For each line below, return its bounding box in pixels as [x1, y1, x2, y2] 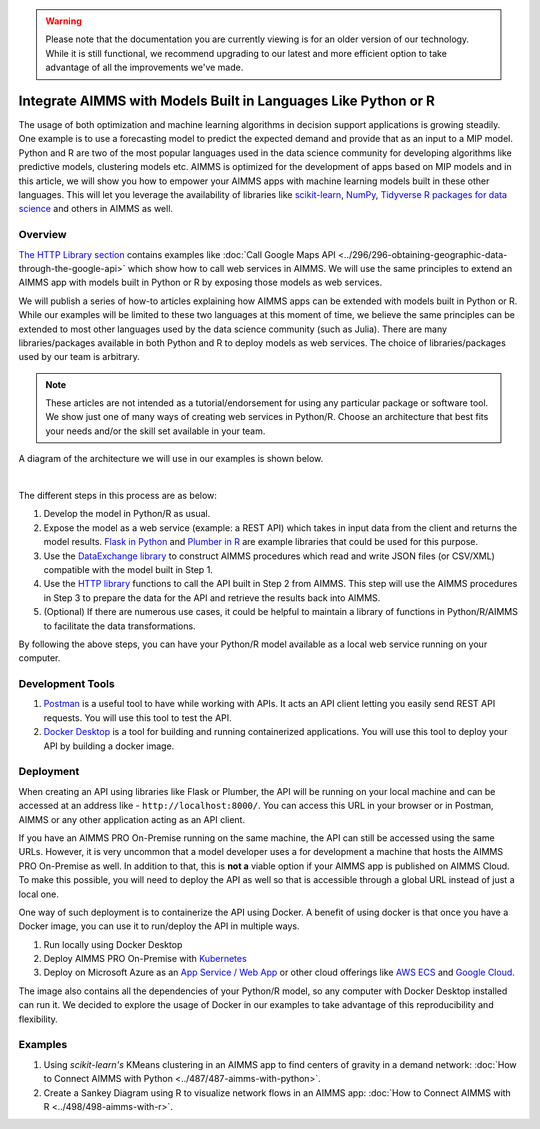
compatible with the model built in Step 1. [43, 563, 214, 575]
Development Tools [18, 677, 115, 691]
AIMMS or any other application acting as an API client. [18, 813, 245, 825]
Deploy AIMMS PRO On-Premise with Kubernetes [43, 953, 247, 965]
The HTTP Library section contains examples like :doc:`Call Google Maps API [18, 248, 337, 260]
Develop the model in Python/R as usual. [43, 508, 211, 520]
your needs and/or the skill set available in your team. [45, 425, 266, 437]
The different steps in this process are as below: [18, 490, 217, 502]
